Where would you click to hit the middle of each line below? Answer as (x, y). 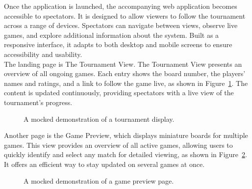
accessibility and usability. (43, 54)
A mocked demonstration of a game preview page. (99, 180)
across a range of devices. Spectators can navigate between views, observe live (121, 25)
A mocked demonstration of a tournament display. (99, 119)
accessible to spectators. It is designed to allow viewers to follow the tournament (125, 15)
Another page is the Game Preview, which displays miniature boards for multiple (126, 135)
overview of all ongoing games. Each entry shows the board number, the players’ (125, 73)
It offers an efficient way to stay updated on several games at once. (104, 164)
